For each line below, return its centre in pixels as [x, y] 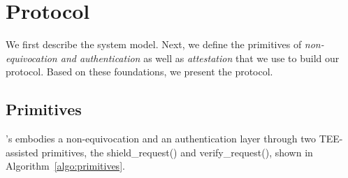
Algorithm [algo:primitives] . [65, 166]
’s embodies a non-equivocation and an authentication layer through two [161, 139]
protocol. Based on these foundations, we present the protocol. [139, 72]
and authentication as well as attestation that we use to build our [200, 58]
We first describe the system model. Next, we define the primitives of [154, 44]
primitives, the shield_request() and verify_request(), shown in [177, 152]
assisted [22, 152]
